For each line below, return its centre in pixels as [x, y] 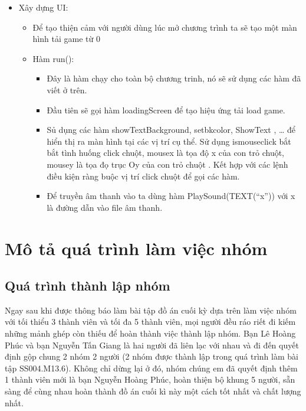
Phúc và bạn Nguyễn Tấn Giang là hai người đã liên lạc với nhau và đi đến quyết [152, 345]
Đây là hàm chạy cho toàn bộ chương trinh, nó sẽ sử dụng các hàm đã [174, 78]
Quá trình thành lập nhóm [88, 286]
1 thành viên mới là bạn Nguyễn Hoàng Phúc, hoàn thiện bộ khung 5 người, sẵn [150, 379]
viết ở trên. [67, 89]
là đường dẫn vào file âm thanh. [105, 207]
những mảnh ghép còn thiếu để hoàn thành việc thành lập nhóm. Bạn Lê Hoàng [150, 333]
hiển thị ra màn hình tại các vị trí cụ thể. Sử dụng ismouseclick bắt [169, 141]
